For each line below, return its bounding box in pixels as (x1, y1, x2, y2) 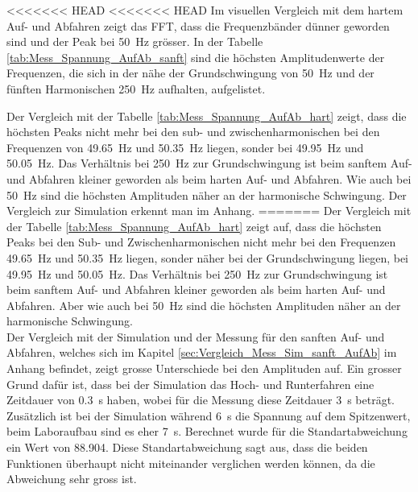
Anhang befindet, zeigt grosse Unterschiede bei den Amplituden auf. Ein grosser (6, 360, 402, 377)
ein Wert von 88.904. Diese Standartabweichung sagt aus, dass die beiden (6, 439, 368, 456)
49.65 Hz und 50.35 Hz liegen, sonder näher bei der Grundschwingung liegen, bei (6, 249, 408, 266)
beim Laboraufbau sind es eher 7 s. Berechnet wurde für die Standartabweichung (6, 423, 408, 440)
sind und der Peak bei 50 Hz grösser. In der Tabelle (6, 33, 263, 50)
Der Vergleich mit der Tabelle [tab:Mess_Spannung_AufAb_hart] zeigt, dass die (6, 107, 407, 124)
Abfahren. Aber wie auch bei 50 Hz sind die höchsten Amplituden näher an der (6, 296, 401, 313)
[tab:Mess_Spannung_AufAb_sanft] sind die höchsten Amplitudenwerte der (6, 48, 385, 65)
